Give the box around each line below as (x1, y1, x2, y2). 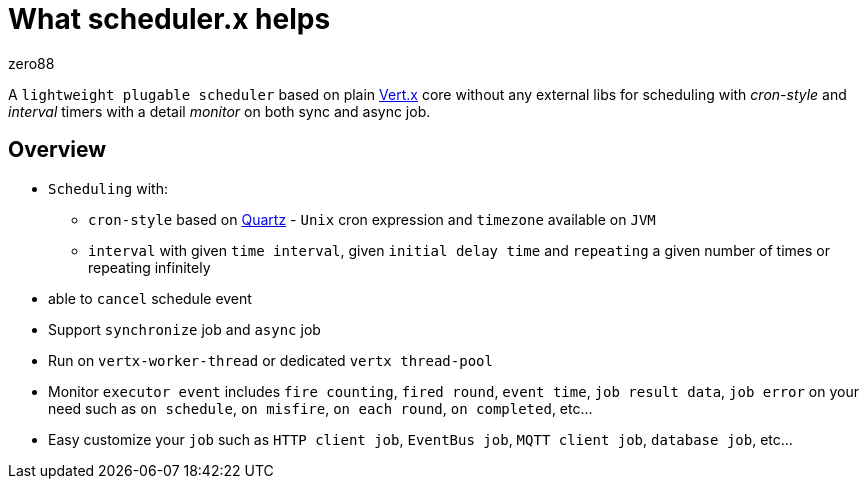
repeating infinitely (88, 258, 211, 276)
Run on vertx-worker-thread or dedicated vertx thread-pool (48, 351, 493, 369)
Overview (8, 137, 107, 163)
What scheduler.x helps (8, 2, 331, 36)
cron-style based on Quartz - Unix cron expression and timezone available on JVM (88, 210, 656, 228)
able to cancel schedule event (48, 289, 252, 307)
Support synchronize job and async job (48, 320, 321, 338)
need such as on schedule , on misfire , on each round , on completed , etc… (48, 399, 593, 417)
